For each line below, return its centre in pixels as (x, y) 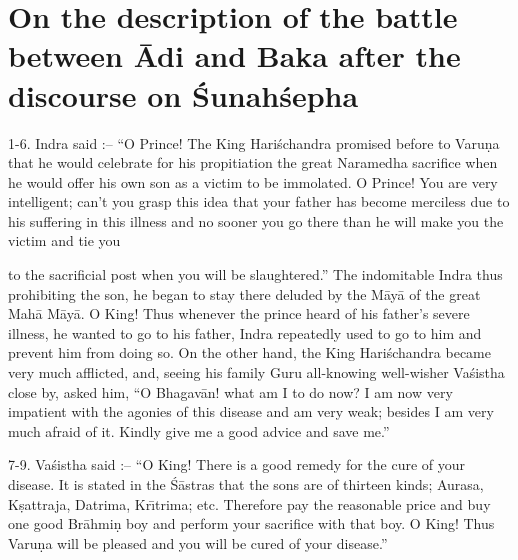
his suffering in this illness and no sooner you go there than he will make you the (256, 220)
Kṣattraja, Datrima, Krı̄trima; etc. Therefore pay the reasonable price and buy (249, 503)
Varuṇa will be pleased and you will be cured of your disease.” (198, 542)
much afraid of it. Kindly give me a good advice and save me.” (199, 430)
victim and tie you (64, 240)
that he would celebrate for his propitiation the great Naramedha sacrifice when (253, 162)
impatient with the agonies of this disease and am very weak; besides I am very (251, 411)
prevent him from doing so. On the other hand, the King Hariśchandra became (249, 352)
